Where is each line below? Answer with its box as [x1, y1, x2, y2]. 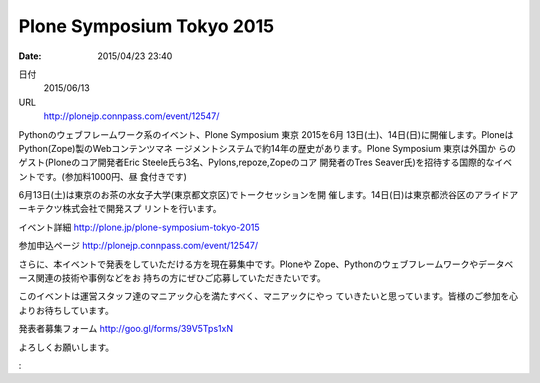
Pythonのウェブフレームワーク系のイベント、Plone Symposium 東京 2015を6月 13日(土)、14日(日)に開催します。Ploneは [18, 128, 514, 140]
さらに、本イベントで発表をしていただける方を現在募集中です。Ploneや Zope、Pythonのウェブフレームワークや [18, 258, 479, 270]
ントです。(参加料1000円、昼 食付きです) [18, 170, 187, 182]
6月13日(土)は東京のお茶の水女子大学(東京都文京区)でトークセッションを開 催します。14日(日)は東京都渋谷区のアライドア [18, 189, 519, 201]
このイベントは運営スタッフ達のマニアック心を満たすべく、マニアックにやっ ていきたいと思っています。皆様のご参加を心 [18, 290, 519, 302]
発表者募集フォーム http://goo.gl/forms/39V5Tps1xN [18, 323, 234, 335]
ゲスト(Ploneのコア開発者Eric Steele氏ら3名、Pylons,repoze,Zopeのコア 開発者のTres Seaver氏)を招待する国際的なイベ [18, 156, 513, 169]
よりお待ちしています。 [18, 304, 114, 316]
